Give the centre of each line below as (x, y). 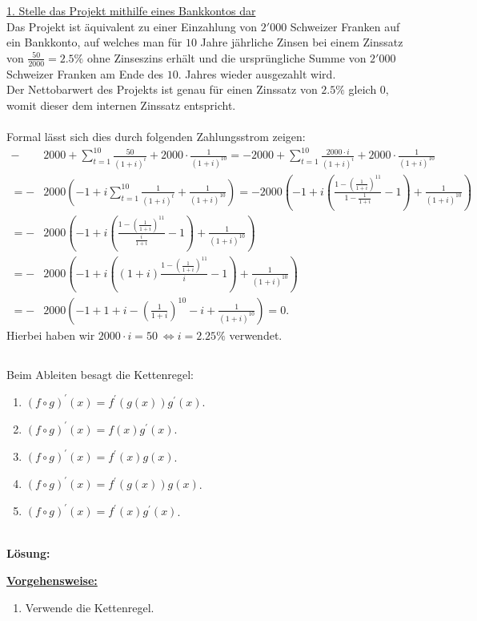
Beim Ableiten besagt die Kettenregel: (100, 374)
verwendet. (256, 335)
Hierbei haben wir (51, 335)
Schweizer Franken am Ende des (85, 73)
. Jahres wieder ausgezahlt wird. (257, 73)
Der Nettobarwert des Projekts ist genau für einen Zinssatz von (162, 89)
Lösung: (28, 553)
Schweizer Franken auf (345, 26)
